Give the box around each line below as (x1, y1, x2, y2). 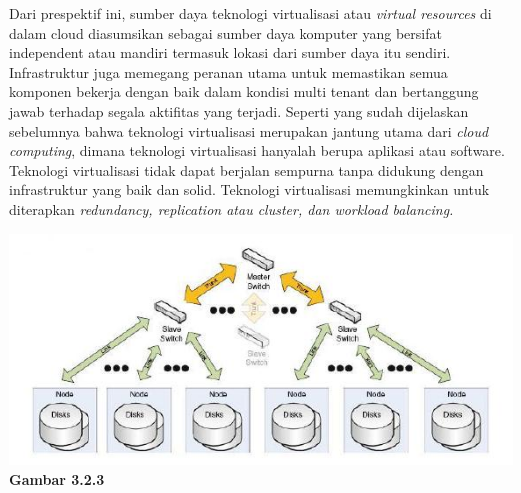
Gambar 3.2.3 (9, 468, 105, 489)
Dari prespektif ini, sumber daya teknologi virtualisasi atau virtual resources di (9, 3, 492, 23)
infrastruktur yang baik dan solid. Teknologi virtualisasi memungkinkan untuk (9, 179, 490, 200)
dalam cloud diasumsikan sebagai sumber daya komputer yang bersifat (9, 22, 442, 43)
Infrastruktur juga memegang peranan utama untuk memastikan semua (9, 61, 448, 82)
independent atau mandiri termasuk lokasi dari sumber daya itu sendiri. (9, 42, 451, 63)
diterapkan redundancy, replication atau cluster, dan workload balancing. (9, 198, 454, 219)
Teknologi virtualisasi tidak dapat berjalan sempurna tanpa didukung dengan (9, 159, 484, 180)
